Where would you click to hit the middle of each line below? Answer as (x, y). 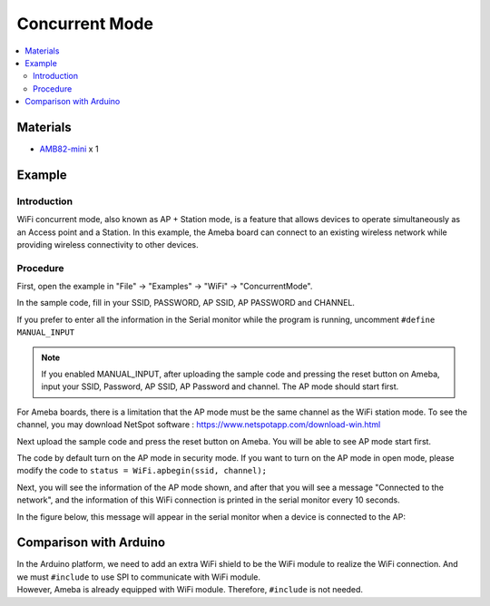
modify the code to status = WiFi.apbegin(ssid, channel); (142, 471)
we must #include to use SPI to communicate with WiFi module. (138, 577)
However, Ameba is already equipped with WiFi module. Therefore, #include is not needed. (190, 590)
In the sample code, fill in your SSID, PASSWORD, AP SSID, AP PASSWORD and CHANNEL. (186, 303)
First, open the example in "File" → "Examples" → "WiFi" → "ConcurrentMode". (165, 287)
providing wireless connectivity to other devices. (108, 244)
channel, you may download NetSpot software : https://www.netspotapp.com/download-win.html (199, 425)
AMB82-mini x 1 (69, 149)
